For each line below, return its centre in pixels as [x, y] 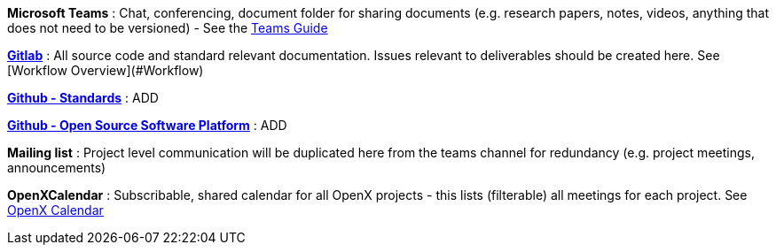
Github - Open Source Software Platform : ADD [147, 125]
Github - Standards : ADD [83, 98]
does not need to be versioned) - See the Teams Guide [168, 28]
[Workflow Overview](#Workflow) [106, 70]
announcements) [57, 168]
